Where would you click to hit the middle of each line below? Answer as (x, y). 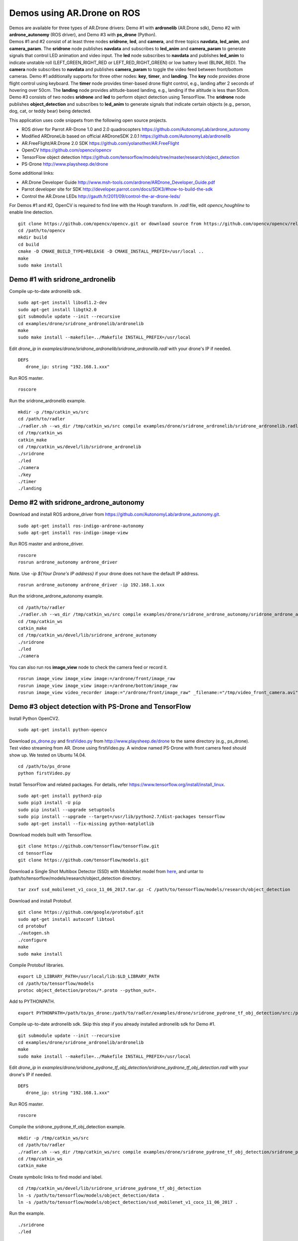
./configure (33, 940)
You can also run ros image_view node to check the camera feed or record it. (88, 667)
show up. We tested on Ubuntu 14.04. (48, 755)
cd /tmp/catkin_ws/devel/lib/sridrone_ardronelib (80, 447)
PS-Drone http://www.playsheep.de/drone (65, 164)
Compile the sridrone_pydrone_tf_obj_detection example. (67, 1126)
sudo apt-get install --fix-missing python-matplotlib (86, 824)
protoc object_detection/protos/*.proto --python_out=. (87, 991)
